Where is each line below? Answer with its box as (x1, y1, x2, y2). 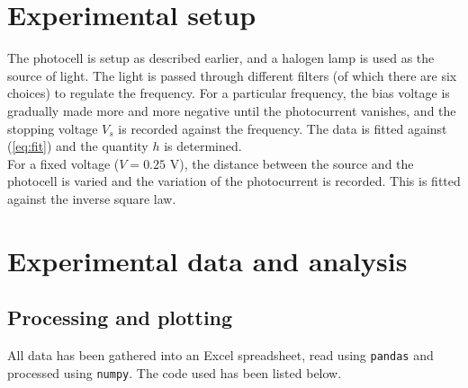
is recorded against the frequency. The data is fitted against (118, 119, 447, 137)
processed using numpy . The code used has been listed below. (7, 363, 342, 382)
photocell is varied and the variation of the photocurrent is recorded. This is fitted (7, 172, 461, 190)
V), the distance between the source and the (169, 154, 414, 172)
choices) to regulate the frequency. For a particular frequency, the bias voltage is (7, 84, 450, 102)
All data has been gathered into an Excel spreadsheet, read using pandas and (7, 346, 434, 365)
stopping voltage (7, 119, 98, 137)
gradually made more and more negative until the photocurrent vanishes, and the (7, 101, 456, 119)
